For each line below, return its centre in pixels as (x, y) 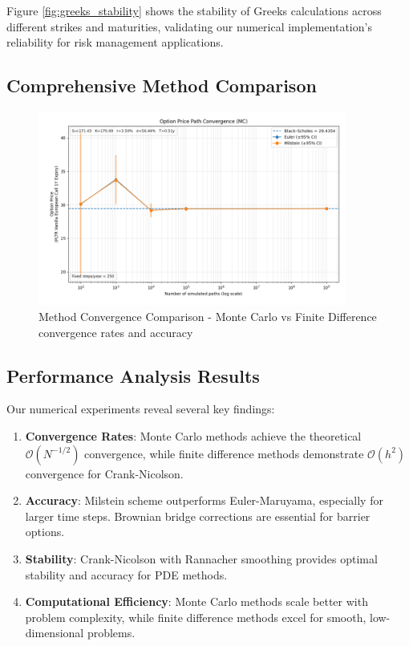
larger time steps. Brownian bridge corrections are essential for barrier (198, 516)
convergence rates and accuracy (116, 332)
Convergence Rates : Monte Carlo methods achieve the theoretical (193, 436)
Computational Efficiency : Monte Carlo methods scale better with (196, 601)
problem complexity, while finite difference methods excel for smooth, (196, 617)
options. (45, 532)
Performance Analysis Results (133, 375)
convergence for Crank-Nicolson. (104, 473)
